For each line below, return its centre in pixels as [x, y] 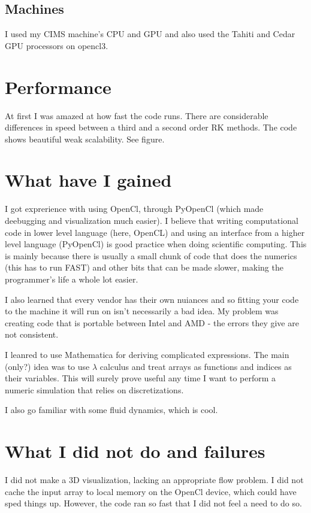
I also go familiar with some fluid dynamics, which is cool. [111, 410]
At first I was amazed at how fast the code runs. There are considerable [137, 115]
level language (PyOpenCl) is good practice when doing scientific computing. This [156, 244]
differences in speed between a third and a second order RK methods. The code [151, 127]
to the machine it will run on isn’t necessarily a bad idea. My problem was [142, 311]
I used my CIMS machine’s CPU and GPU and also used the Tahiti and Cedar [150, 34]
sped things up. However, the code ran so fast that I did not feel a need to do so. [153, 503]
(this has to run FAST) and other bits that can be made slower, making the [144, 267]
